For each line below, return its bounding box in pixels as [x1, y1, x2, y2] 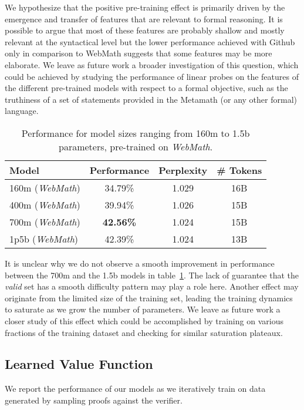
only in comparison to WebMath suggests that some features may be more [5, 47, 272, 59]
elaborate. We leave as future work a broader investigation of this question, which [5, 58, 299, 70]
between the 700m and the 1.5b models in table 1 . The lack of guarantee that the [5, 268, 299, 281]
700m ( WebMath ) [9, 214, 80, 228]
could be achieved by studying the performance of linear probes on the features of [5, 70, 299, 82]
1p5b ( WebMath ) [9, 231, 79, 246]
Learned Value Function [5, 355, 153, 373]
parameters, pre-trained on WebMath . [59, 139, 213, 153]
